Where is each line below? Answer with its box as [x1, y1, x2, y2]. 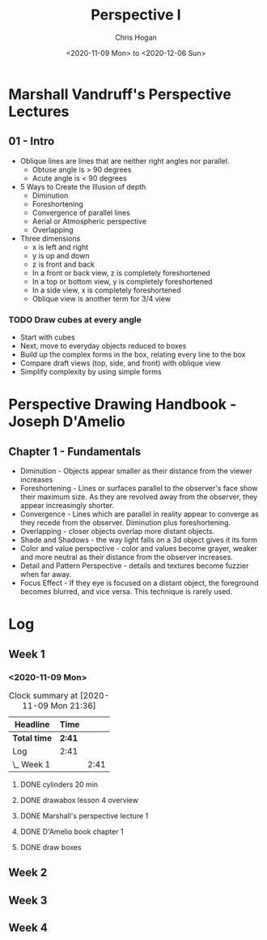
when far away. [19, 570, 72, 579]
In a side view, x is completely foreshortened [32, 285, 181, 295]
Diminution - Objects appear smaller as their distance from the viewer [19, 466, 252, 476]
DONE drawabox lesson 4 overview [19, 795, 139, 805]
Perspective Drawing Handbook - [8, 395, 237, 414]
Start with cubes [19, 332, 75, 342]
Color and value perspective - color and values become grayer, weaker [19, 544, 257, 553]
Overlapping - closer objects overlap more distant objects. [19, 527, 215, 536]
